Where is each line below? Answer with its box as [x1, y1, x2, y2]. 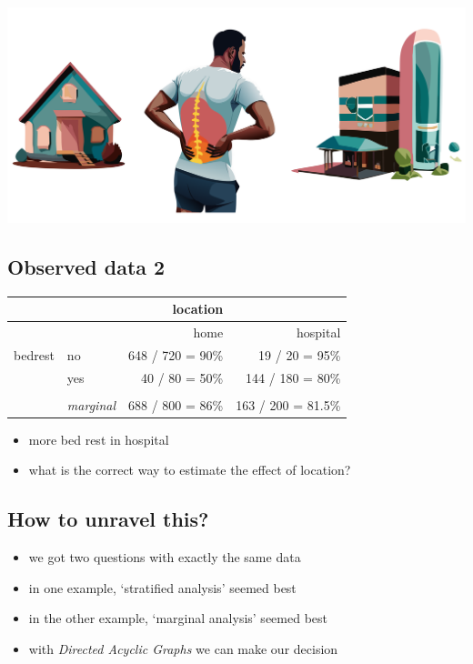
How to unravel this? [7, 505, 209, 533]
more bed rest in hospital [28, 429, 169, 448]
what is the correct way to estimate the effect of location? [28, 460, 351, 479]
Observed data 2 [7, 252, 166, 280]
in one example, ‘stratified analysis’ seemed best [28, 578, 297, 597]
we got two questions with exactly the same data [28, 548, 301, 567]
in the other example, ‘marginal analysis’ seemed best [28, 609, 327, 628]
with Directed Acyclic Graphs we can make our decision [28, 639, 338, 658]
